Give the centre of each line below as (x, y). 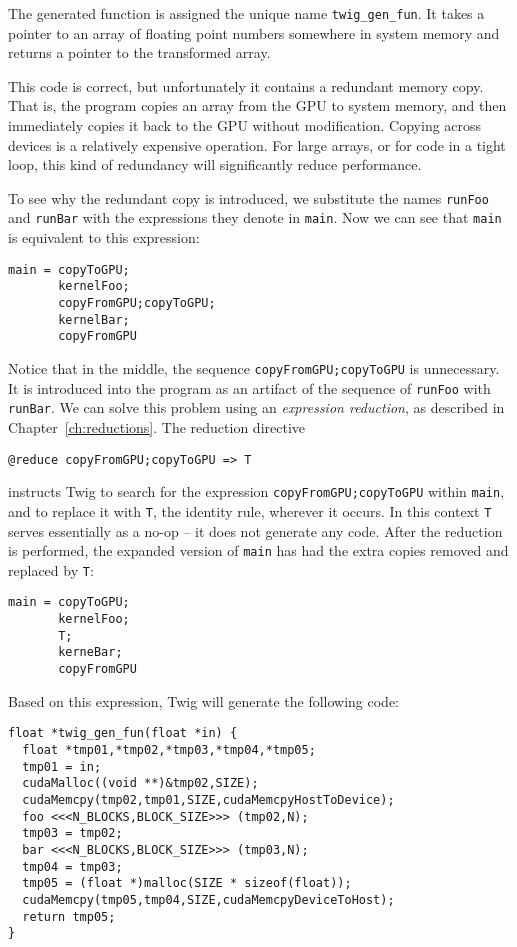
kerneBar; (90, 652)
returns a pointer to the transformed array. (139, 52)
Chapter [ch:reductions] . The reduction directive (156, 426)
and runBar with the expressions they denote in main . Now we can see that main (255, 217)
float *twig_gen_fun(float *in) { (123, 733)
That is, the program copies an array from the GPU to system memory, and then (257, 105)
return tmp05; (69, 916)
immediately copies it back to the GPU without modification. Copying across (245, 125)
